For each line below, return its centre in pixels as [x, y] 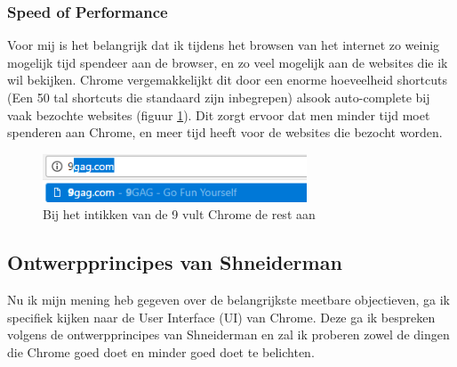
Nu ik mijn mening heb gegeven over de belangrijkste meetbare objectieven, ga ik [228, 300]
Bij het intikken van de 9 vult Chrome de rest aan [179, 214]
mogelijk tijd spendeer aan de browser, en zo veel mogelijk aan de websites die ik [228, 62]
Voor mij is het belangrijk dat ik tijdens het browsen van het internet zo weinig [224, 45]
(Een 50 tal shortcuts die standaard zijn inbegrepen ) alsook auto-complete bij [219, 97]
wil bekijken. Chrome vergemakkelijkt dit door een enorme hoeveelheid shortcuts [228, 80]
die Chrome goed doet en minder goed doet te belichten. [161, 351]
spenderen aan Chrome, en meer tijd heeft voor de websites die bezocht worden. [225, 132]
